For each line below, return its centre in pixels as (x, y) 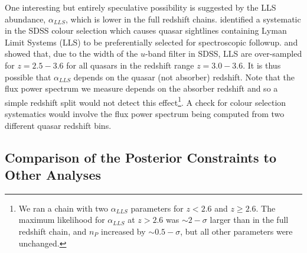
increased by (123, 231)
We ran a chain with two (63, 208)
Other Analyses (53, 174)
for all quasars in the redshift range (130, 65)
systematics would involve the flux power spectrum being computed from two (145, 113)
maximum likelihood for (62, 220)
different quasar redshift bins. (58, 125)
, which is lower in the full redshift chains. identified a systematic (183, 19)
